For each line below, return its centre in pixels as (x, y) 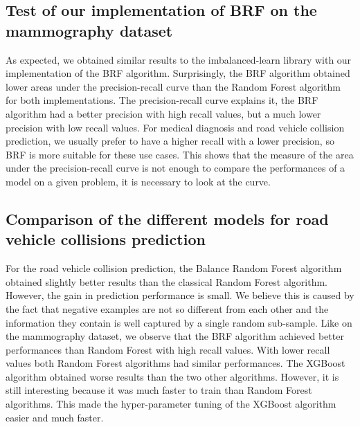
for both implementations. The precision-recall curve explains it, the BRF (162, 100)
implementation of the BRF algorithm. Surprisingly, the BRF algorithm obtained (178, 73)
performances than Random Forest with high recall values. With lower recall (168, 349)
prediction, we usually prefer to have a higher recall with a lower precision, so (170, 141)
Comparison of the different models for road (167, 218)
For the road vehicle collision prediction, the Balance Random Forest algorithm (174, 268)
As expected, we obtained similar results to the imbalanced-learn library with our (179, 59)
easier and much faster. (55, 417)
